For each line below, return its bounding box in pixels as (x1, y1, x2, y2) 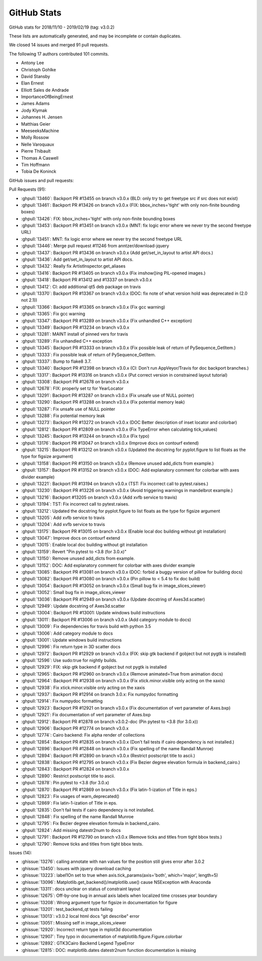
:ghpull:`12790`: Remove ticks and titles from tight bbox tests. (21, 841, 144, 847)
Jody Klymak (21, 107, 48, 113)
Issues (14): (9, 850, 33, 856)
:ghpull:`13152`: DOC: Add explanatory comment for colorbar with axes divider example (21, 562, 195, 568)
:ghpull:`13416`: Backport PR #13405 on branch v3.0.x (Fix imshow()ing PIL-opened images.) (21, 270, 206, 276)
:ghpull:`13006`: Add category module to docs (21, 630, 114, 636)
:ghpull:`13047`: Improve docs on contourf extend (21, 535, 120, 541)
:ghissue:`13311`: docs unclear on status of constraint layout (21, 886, 141, 892)
